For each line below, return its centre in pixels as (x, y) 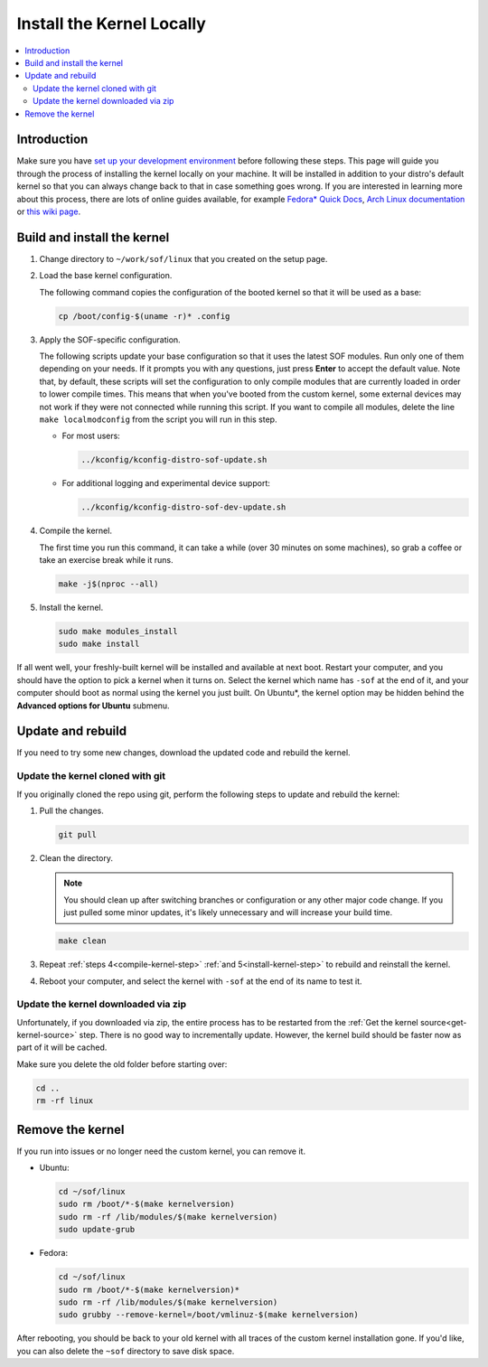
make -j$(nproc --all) (108, 584)
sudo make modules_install (118, 632)
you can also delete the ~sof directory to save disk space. (126, 1351)
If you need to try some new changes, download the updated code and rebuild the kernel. (184, 753)
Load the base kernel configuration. (106, 276)
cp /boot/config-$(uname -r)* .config (144, 316)
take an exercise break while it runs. (106, 560)
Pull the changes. (71, 811)
